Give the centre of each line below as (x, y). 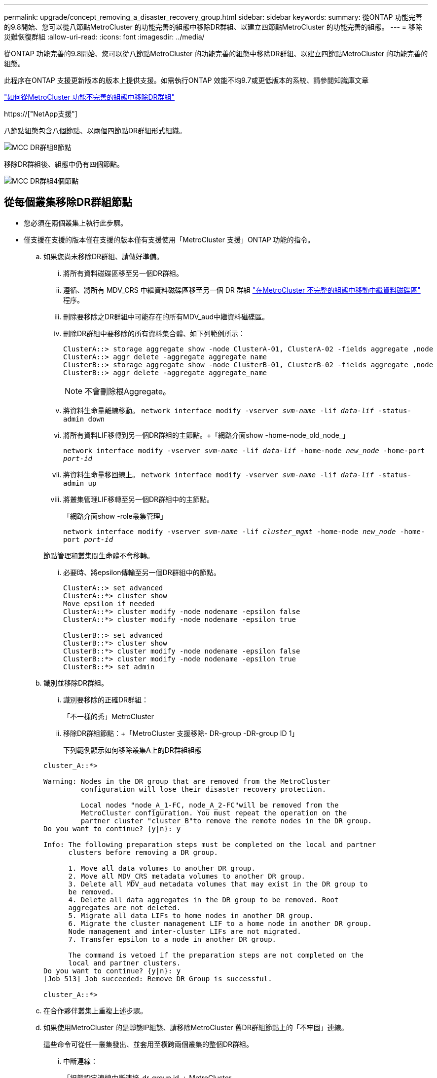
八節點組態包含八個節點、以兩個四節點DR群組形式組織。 (95, 131)
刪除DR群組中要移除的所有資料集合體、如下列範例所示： (154, 333)
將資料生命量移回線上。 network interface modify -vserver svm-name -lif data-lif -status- (237, 474)
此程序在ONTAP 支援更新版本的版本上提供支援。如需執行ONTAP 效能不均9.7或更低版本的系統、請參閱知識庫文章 (186, 80)
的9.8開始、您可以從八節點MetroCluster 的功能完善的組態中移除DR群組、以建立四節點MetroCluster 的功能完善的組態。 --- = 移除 (213, 27)
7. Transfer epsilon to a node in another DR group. (172, 939)
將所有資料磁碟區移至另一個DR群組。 (123, 273)
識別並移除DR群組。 (76, 683)
